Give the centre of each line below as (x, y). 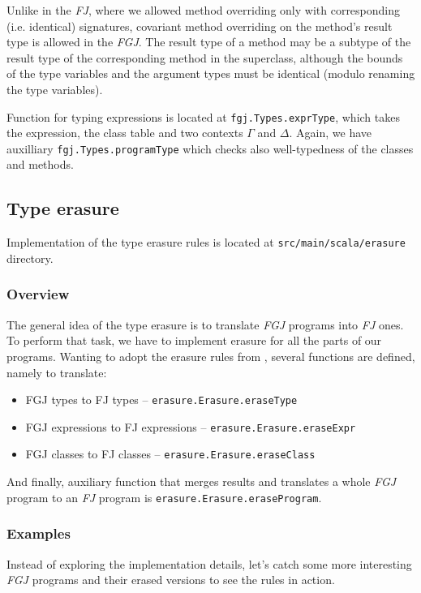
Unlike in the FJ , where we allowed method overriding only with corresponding (204, 10)
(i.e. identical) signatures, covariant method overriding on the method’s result (200, 26)
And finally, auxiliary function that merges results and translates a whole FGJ (202, 481)
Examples (39, 533)
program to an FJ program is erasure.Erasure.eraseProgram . (164, 497)
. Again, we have (331, 133)
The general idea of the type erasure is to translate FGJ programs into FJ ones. (205, 324)
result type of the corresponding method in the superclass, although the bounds (205, 57)
